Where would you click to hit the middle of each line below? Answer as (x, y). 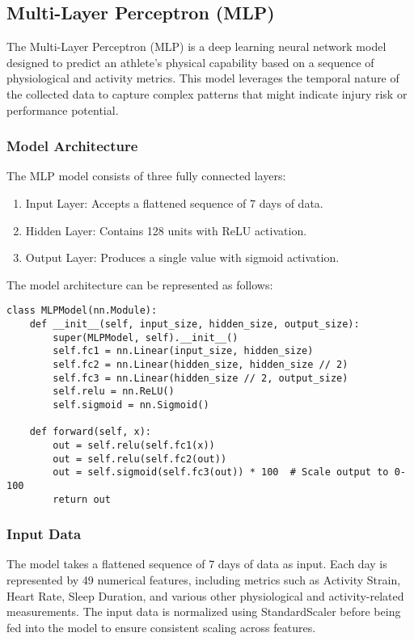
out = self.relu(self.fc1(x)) (134, 445)
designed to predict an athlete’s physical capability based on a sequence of (190, 62)
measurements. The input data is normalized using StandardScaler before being (204, 611)
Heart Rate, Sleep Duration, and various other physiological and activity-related (205, 595)
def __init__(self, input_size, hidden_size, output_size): (194, 325)
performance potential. (63, 110)
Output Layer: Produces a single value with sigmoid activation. (182, 257)
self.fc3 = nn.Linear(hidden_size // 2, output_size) (201, 378)
